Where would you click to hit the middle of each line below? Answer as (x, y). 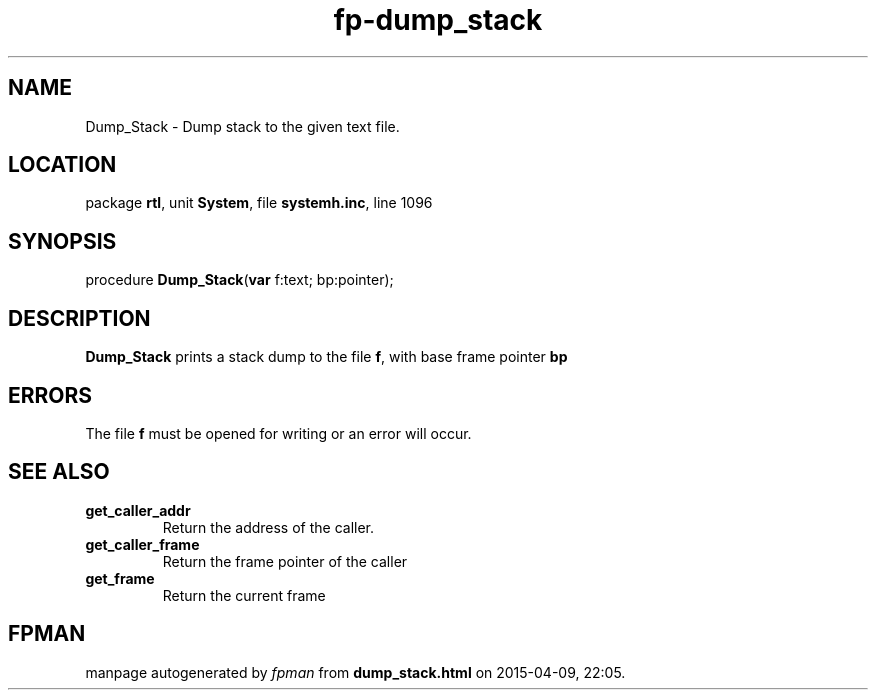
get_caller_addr (138, 510)
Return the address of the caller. (268, 527)
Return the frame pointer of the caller (285, 561)
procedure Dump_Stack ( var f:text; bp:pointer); (239, 280)
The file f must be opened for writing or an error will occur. (278, 433)
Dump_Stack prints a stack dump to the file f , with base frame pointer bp (326, 357)
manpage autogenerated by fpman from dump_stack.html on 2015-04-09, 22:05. (355, 672)
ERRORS (50, 395)
